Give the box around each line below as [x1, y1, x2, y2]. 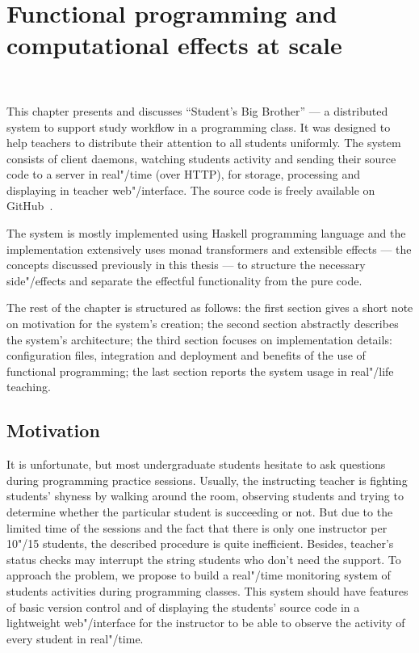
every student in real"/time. [6, 630, 144, 647]
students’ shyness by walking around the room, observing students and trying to [6, 487, 404, 504]
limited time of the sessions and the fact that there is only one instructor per [6, 519, 388, 536]
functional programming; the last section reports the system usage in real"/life [6, 362, 394, 379]
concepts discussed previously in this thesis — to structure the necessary [6, 256, 366, 273]
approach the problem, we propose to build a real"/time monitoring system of [6, 567, 391, 583]
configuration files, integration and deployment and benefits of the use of [6, 347, 366, 364]
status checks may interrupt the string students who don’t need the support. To [6, 550, 401, 567]
